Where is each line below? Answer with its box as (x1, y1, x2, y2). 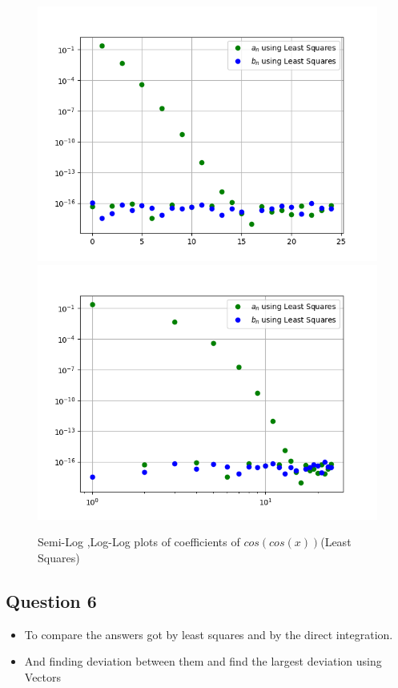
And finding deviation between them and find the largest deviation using (24, 653, 382, 670)
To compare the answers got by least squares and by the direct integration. (24, 626, 393, 642)
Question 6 (6, 588, 97, 613)
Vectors (24, 668, 62, 685)
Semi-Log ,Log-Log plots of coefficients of (38, 533, 240, 550)
